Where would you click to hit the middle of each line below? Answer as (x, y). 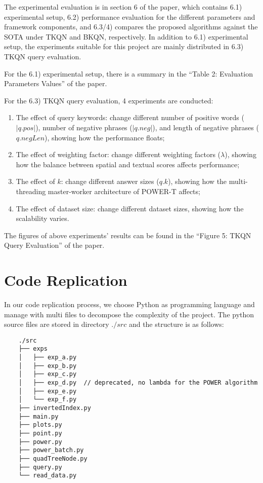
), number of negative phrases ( (84, 127)
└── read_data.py (48, 476)
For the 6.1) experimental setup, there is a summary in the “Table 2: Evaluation (128, 73)
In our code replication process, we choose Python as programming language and (129, 304)
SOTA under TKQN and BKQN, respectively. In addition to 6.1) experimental (126, 36)
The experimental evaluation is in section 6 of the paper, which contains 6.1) (123, 7)
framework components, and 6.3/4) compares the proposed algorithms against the (131, 27)
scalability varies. (42, 218)
